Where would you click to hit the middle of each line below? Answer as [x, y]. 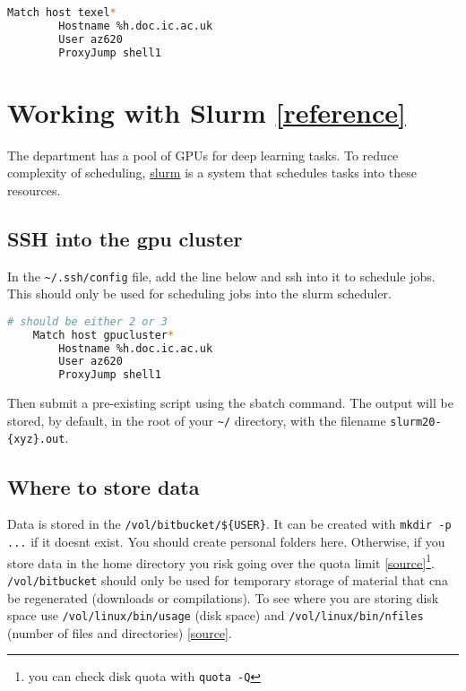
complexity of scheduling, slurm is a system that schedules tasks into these [212, 173]
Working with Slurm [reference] [207, 112]
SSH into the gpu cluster [125, 238]
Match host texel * [62, 13]
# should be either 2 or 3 [87, 321]
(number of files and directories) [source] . [120, 632]
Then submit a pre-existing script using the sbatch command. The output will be [230, 403]
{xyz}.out [36, 440]
